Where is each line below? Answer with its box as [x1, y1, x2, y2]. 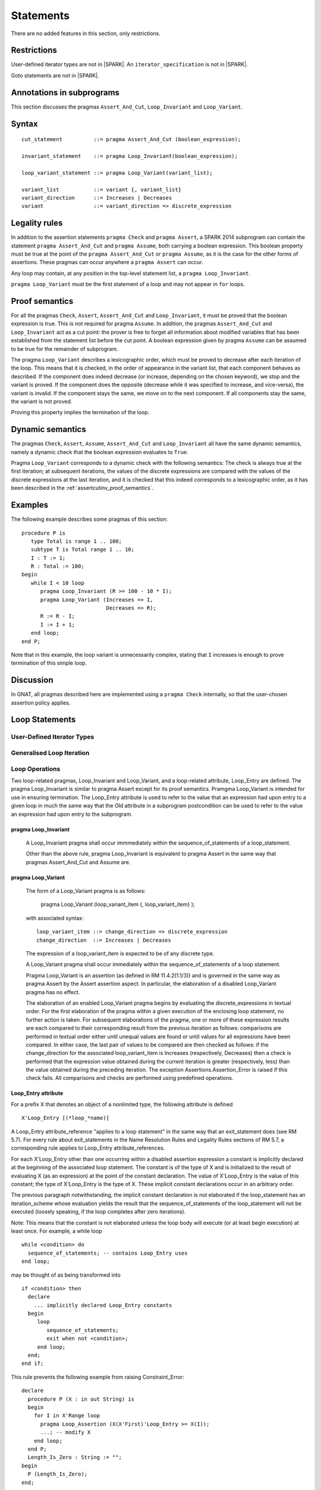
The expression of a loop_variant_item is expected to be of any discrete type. [26, 950, 215, 957]
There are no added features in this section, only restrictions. [11, 30, 160, 37]
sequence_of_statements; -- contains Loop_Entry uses [27, 1249, 188, 1256]
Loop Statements [11, 715, 76, 725]
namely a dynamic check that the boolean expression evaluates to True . [11, 448, 188, 455]
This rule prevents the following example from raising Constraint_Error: [11, 1373, 184, 1380]
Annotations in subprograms [11, 87, 120, 98]
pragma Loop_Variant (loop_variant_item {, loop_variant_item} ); [40, 901, 196, 908]
